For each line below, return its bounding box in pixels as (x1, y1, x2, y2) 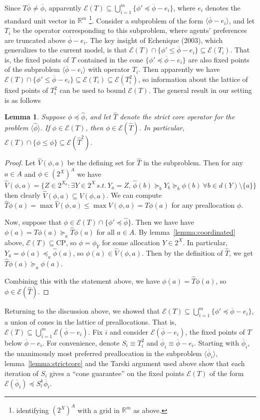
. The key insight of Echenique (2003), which (86, 34, 223, 45)
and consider (109, 326, 149, 337)
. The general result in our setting (148, 85, 252, 95)
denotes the (205, 2, 241, 12)
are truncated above (4, 34, 66, 45)
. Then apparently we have (138, 64, 220, 74)
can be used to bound (59, 85, 126, 95)
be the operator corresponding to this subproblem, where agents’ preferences (13, 25, 247, 35)
